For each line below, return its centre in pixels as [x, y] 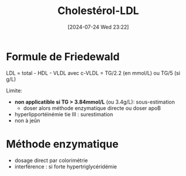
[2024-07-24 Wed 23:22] [98, 27]
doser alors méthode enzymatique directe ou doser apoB [92, 108]
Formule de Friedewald [63, 56]
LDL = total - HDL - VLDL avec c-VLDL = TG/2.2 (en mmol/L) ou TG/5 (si [93, 73]
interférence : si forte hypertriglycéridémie [66, 166]
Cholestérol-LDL [98, 11]
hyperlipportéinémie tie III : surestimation [64, 114]
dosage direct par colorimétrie [51, 160]
